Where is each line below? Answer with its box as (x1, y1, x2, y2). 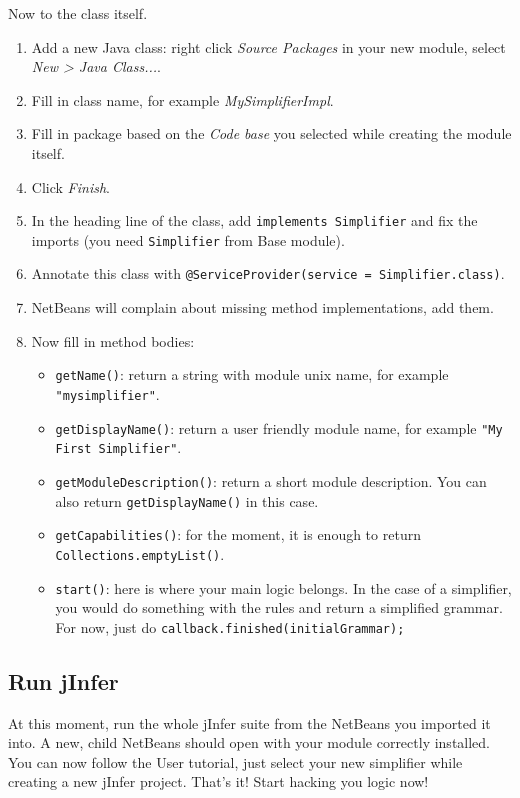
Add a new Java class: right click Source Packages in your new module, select (31, 36, 506, 57)
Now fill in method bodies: (31, 330, 195, 351)
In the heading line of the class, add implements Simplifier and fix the (31, 210, 478, 231)
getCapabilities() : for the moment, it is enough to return (55, 524, 421, 545)
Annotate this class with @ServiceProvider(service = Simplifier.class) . (31, 263, 505, 284)
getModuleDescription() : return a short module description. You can (55, 470, 487, 491)
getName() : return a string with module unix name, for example (55, 364, 449, 385)
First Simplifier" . (55, 437, 182, 458)
